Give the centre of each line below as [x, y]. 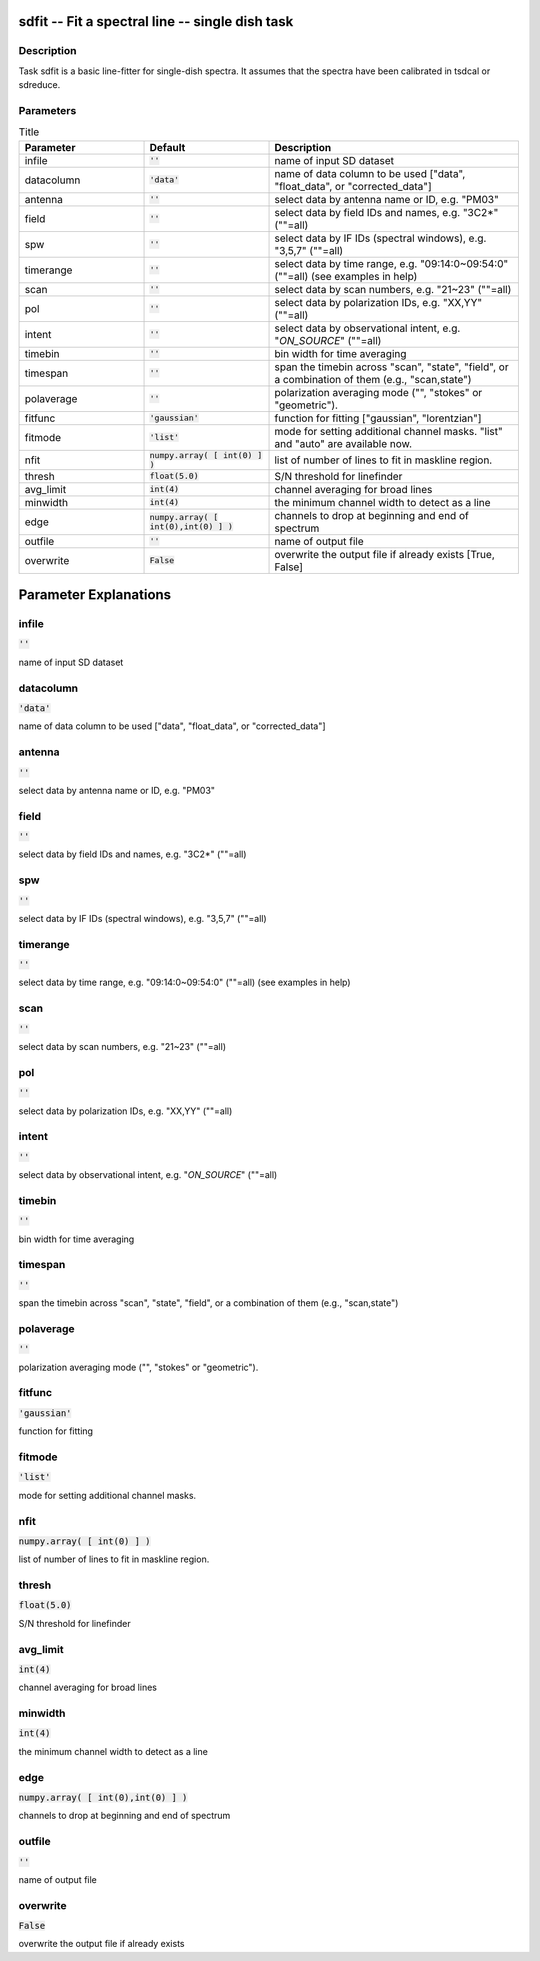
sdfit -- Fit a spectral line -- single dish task [156, 21]
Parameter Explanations [95, 595]
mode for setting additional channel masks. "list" [389, 431]
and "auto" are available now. [343, 443]
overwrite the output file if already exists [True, [384, 554]
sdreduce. [39, 85]
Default [167, 147]
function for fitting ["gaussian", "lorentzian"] [378, 418]
